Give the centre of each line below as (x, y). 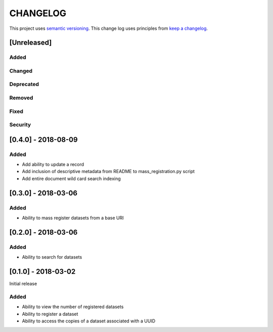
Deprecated (24, 85)
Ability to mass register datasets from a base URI (73, 218)
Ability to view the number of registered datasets (73, 307)
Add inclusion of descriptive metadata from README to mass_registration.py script (108, 172)
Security (20, 125)
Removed (21, 98)
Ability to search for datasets (52, 257)
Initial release (23, 284)
